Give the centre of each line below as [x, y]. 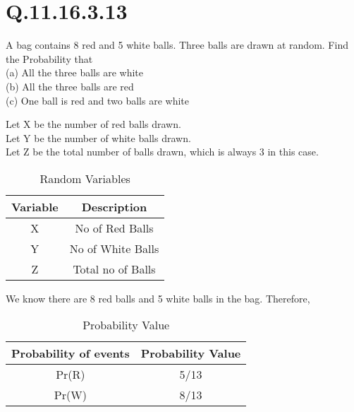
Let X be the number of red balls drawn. [93, 124]
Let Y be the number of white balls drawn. [98, 137]
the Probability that [49, 58]
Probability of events [71, 353]
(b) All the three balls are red [70, 86]
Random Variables [85, 178]
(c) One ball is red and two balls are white [97, 100]
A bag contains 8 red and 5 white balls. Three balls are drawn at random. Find [177, 45]
